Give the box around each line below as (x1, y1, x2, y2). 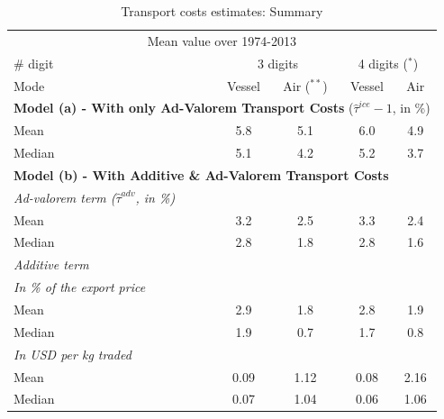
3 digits (257, 53, 299, 72)
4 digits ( (358, 53, 408, 72)
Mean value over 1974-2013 (147, 31, 296, 50)
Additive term (14, 255, 89, 274)
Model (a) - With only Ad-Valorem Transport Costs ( (14, 98, 354, 117)
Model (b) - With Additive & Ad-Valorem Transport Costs (14, 165, 389, 184)
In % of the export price (14, 278, 146, 296)
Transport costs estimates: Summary (121, 2, 323, 20)
